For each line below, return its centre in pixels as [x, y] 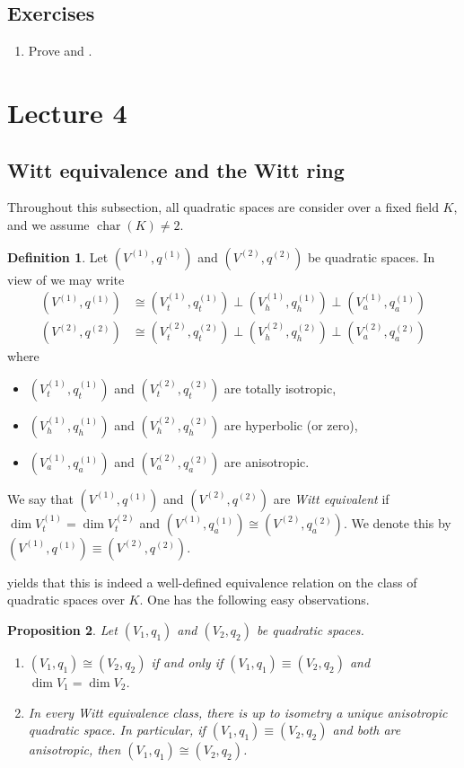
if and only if [187, 662]
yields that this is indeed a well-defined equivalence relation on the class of [212, 582]
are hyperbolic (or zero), [291, 424]
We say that [40, 498]
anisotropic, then [74, 750]
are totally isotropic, [280, 388]
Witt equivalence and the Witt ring [176, 169]
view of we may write [66, 279]
